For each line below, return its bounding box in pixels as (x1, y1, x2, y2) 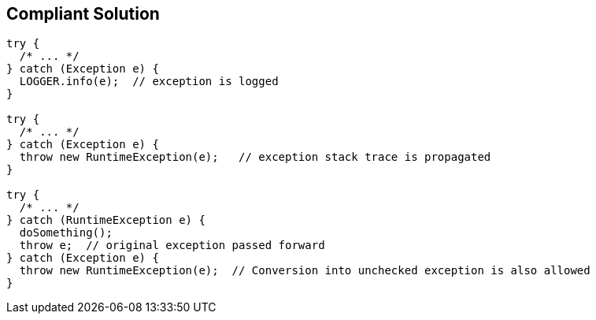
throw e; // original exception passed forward (19, 239, 325, 252)
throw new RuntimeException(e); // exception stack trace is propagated (19, 151, 491, 164)
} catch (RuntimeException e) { (6, 214, 205, 227)
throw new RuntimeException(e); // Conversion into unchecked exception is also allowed (19, 264, 590, 277)
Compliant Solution (6, 4, 160, 24)
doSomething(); (19, 226, 113, 240)
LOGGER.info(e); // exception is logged (19, 75, 279, 88)
